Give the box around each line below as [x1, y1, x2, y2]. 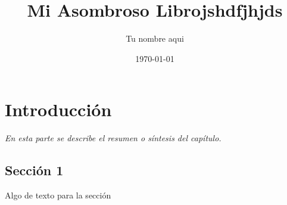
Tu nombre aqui [126, 32, 184, 45]
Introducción [5, 97, 112, 122]
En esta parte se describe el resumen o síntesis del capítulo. [5, 132, 222, 144]
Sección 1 [5, 161, 64, 179]
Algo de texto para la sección [5, 189, 111, 201]
